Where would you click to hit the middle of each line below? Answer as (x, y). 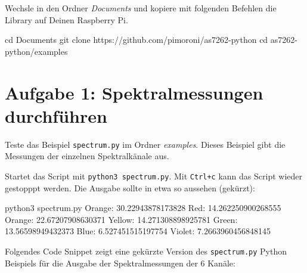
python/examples (36, 51)
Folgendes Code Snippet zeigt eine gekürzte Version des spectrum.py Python (146, 251)
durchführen (56, 115)
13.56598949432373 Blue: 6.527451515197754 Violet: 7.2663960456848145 (138, 231)
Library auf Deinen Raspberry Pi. (66, 19)
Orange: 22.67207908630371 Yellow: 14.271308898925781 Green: (121, 219)
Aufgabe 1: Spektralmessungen (134, 92)
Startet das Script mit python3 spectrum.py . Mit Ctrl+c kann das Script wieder (154, 176)
